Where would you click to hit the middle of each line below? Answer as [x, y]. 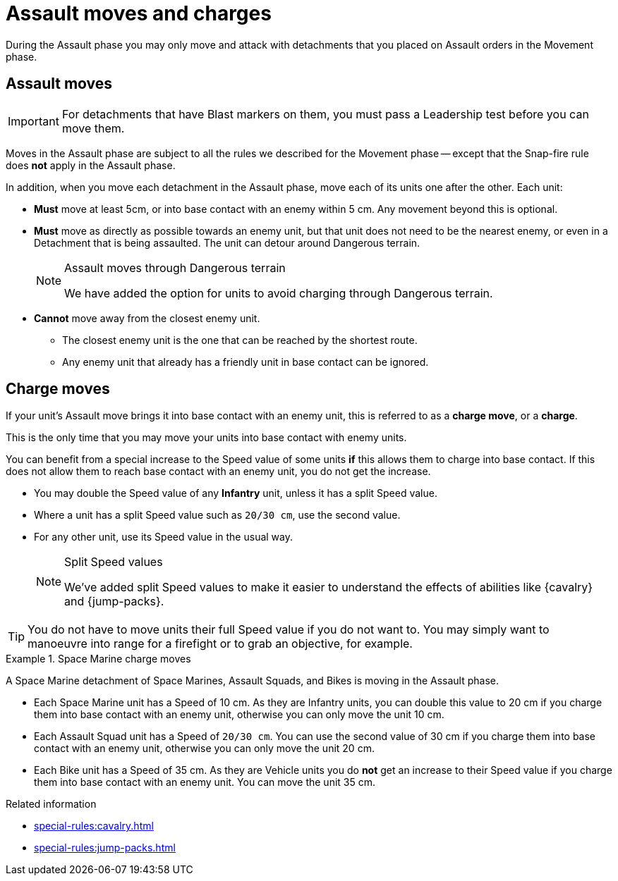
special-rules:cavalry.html [94, 826]
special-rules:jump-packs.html [105, 848]
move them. [93, 128]
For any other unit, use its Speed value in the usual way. [164, 537]
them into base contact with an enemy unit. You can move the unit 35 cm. [205, 782]
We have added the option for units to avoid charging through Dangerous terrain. [279, 293]
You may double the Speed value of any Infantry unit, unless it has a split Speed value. [236, 493]
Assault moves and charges [139, 13]
